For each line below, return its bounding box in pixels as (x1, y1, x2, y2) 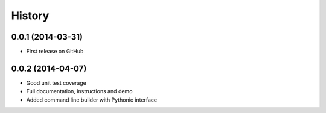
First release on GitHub (26, 48, 84, 55)
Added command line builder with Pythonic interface (26, 96, 158, 103)
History (11, 9, 50, 22)
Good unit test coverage (26, 79, 87, 87)
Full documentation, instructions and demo (26, 88, 133, 95)
